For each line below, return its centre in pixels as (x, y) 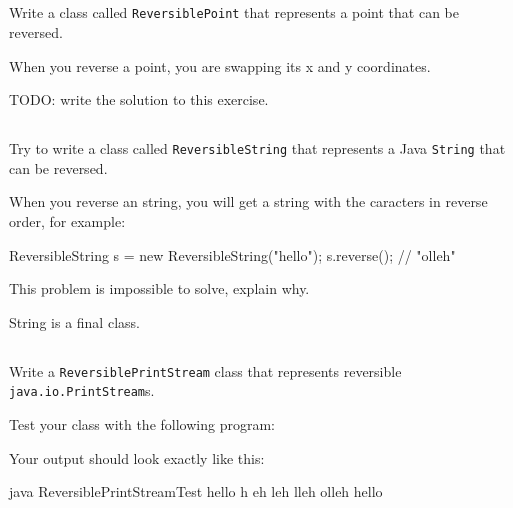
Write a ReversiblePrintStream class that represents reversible (205, 370)
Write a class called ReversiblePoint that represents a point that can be (234, 12)
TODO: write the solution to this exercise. (139, 99)
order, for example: (67, 221)
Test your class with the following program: (142, 424)
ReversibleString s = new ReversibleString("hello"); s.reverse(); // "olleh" (232, 254)
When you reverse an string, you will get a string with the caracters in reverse (248, 201)
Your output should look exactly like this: (137, 457)
